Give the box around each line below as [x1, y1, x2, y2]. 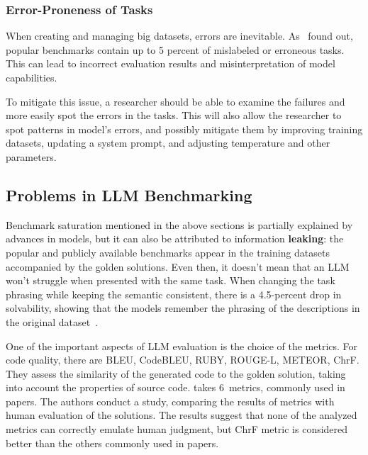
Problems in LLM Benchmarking [6, 184, 252, 206]
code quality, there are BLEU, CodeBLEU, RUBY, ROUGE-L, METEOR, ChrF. [6, 352, 359, 367]
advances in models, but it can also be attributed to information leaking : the [6, 231, 344, 246]
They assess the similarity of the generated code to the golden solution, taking [6, 366, 346, 381]
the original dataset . [6, 314, 99, 329]
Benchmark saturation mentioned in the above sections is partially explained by [6, 217, 353, 232]
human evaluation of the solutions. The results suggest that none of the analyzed [6, 408, 357, 422]
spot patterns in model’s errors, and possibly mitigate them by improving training [6, 121, 363, 136]
